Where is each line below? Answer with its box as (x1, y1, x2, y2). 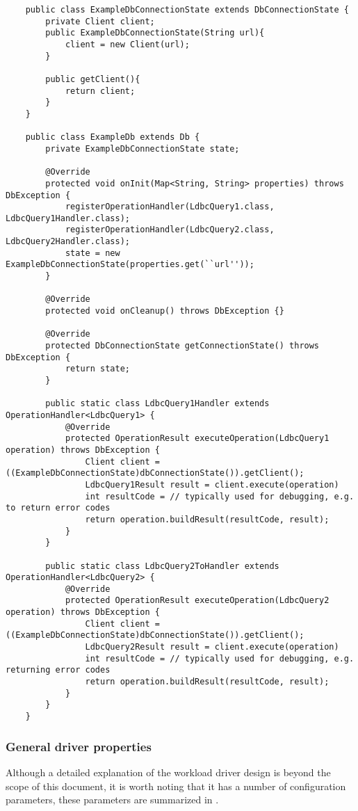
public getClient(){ (45, 74, 140, 84)
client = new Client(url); (65, 39, 190, 49)
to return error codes (6, 503, 111, 513)
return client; (65, 86, 136, 96)
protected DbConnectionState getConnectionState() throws (45, 341, 320, 351)
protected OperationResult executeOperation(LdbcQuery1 (65, 433, 329, 444)
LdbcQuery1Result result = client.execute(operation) (85, 479, 339, 490)
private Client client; (45, 16, 155, 26)
